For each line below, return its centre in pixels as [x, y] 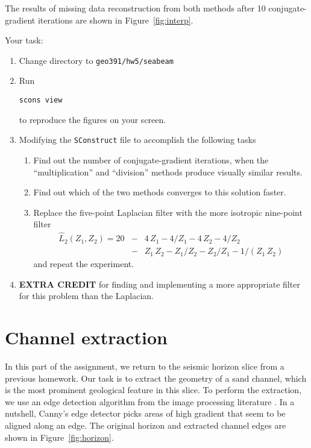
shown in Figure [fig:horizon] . [59, 437]
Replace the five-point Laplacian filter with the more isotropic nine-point [168, 212]
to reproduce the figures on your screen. [93, 119]
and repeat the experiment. [84, 264]
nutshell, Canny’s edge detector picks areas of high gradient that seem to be [145, 413]
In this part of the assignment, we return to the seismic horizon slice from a [145, 366]
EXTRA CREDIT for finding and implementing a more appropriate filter [159, 284]
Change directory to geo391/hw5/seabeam [96, 60]
